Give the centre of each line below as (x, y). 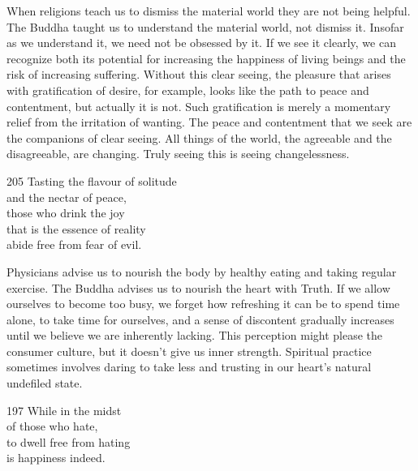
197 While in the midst (64, 410)
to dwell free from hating (69, 441)
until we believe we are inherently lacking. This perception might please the (195, 335)
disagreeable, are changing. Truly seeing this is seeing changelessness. (178, 154)
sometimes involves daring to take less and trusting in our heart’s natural (189, 367)
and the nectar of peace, (67, 197)
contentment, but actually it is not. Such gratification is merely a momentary (199, 106)
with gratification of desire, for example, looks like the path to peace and (188, 90)
